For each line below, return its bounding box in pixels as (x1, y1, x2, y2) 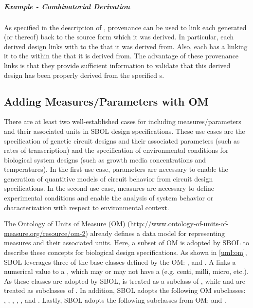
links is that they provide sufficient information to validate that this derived (4, 60, 231, 70)
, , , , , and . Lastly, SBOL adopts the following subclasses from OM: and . (4, 295, 226, 305)
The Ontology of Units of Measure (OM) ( (4, 218, 130, 229)
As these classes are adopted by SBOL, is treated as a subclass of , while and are (4, 275, 245, 286)
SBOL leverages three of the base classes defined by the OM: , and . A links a (4, 256, 236, 267)
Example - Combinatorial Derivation (4, 1, 130, 11)
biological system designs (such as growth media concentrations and (4, 154, 206, 164)
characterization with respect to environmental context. (4, 202, 169, 212)
